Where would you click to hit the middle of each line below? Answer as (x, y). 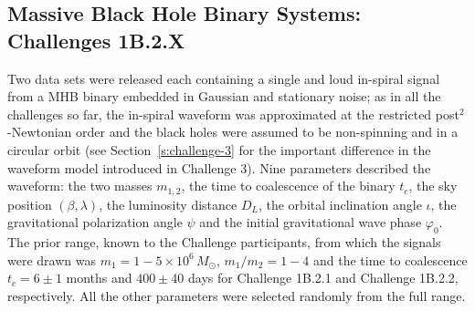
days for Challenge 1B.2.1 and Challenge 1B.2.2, (323, 278)
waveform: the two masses (80, 186)
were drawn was (52, 259)
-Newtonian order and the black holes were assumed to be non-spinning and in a (233, 132)
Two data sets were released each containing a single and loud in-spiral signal (224, 78)
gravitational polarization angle (95, 222)
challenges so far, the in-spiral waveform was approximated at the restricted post (233, 114)
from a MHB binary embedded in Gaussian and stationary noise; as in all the (224, 96)
